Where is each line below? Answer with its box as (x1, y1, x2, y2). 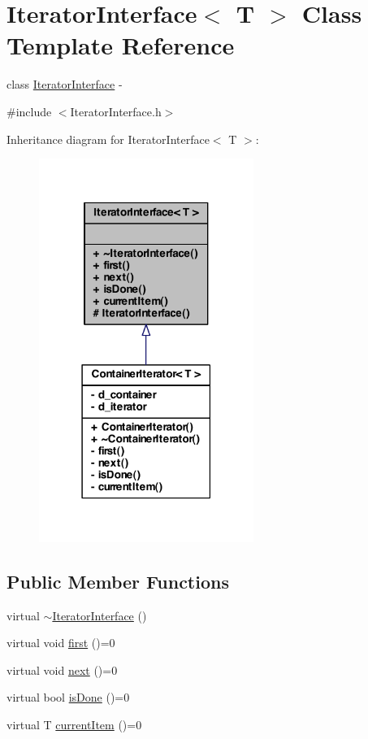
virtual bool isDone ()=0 (6, 689, 130, 706)
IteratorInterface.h (70, 102, 162, 120)
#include (6, 102, 52, 120)
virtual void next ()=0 (6, 661, 118, 678)
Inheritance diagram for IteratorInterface (6, 130, 210, 147)
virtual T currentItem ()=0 (6, 716, 142, 732)
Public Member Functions (6, 568, 229, 593)
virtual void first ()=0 (6, 634, 115, 651)
